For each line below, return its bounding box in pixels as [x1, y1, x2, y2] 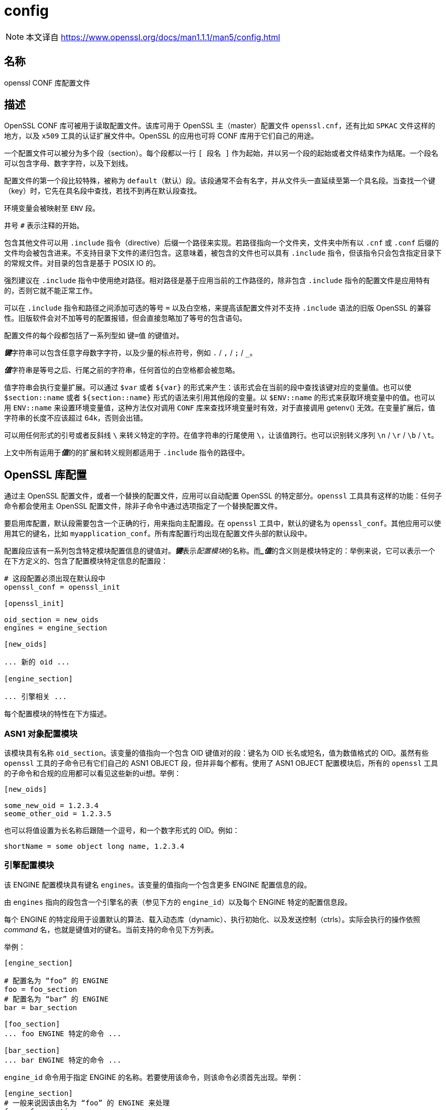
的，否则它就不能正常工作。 [4, 286, 97, 295]
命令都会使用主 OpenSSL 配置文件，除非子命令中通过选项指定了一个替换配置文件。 [4, 502, 282, 511]
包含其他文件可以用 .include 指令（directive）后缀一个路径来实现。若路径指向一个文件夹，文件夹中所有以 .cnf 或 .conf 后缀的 [4, 238, 439, 247]
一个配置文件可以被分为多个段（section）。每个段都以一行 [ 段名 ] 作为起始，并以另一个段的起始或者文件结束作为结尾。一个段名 [4, 149, 438, 158]
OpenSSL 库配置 [4, 468, 87, 481]
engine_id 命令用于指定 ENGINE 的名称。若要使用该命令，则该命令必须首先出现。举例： [4, 1072, 303, 1081]
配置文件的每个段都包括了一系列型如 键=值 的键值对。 [4, 331, 184, 340]
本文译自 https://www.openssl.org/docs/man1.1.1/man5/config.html [26, 32, 281, 42]
